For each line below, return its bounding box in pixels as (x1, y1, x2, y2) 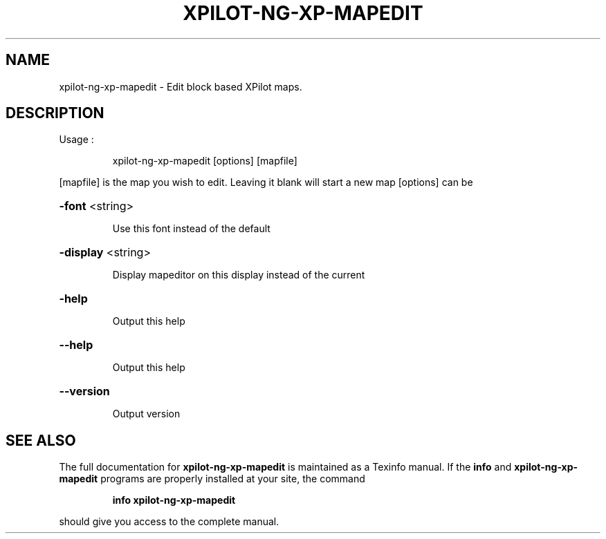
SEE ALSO (6, 431, 76, 449)
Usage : (59, 133, 94, 146)
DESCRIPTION (6, 104, 104, 122)
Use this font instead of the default (112, 223, 270, 235)
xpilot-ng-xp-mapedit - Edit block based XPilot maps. (59, 80, 302, 93)
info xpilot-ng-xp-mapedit (112, 494, 236, 507)
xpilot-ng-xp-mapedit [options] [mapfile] (112, 155, 297, 167)
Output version (112, 408, 181, 420)
